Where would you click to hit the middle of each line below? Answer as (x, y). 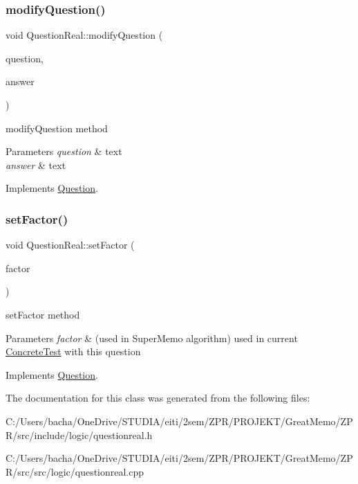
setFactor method (43, 314)
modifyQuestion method (57, 128)
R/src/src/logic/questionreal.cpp (75, 471)
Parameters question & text (64, 151)
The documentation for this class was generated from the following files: (158, 398)
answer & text (36, 164)
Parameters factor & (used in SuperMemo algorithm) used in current (152, 338)
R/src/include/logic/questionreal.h (79, 434)
